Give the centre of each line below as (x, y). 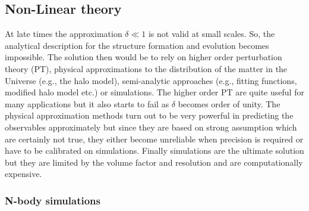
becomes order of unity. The (229, 103)
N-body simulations (53, 200)
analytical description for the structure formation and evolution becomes (137, 45)
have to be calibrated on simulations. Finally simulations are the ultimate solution (154, 151)
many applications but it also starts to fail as (87, 103)
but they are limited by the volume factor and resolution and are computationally (154, 162)
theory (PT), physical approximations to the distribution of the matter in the (146, 68)
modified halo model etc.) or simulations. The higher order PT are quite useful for (154, 92)
